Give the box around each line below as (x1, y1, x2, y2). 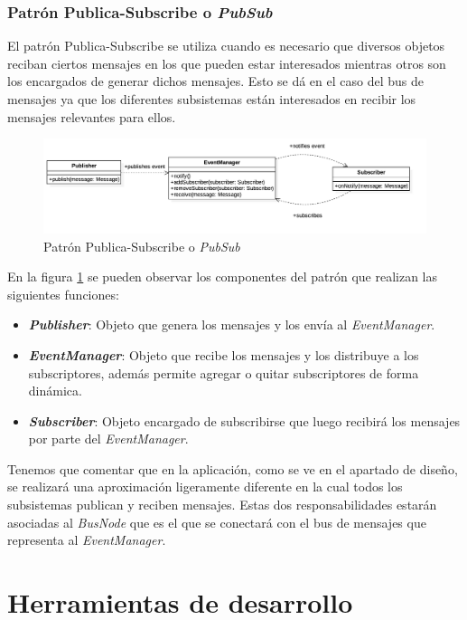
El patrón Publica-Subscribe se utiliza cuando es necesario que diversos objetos (7, 36, 445, 55)
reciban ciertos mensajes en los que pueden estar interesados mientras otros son (7, 53, 446, 72)
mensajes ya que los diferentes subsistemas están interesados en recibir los (7, 90, 416, 108)
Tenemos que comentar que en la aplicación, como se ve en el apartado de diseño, (7, 459, 458, 478)
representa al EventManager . (7, 530, 166, 549)
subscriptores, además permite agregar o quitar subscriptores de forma (28, 363, 419, 382)
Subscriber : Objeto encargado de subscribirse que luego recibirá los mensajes (28, 411, 461, 430)
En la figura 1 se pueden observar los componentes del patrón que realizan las (7, 267, 437, 286)
